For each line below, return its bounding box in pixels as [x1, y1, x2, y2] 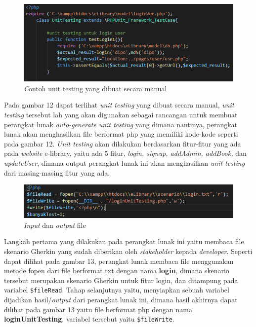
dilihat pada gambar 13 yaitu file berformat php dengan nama [4, 304, 192, 314]
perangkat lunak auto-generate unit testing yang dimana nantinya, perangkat [4, 119, 238, 129]
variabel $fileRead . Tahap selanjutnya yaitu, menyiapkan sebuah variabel [4, 285, 229, 295]
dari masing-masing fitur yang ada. [4, 167, 110, 178]
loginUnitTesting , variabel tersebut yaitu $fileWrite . [4, 314, 174, 324]
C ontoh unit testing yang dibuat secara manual [24, 83, 167, 93]
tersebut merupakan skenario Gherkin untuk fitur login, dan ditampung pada [4, 275, 238, 285]
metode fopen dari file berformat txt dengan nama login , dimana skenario [4, 265, 229, 276]
